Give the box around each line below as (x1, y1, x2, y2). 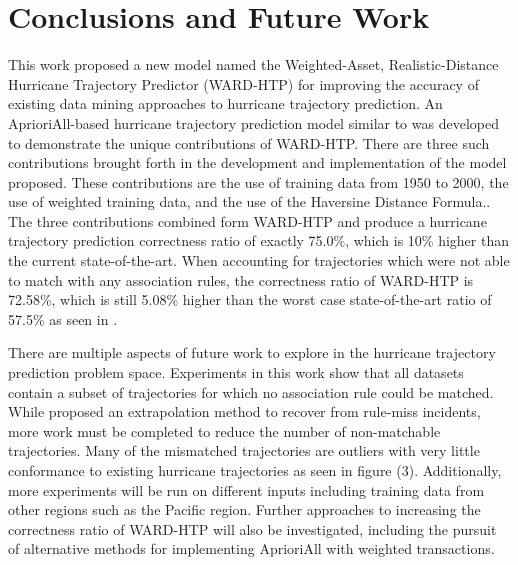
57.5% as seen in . (8, 308, 118, 329)
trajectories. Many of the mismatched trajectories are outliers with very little (8, 440, 480, 461)
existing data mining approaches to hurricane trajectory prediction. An (8, 93, 443, 114)
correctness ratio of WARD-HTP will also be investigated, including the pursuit (8, 518, 497, 539)
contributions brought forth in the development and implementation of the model (8, 152, 507, 173)
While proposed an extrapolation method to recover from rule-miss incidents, (8, 401, 481, 422)
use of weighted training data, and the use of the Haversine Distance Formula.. (8, 191, 491, 212)
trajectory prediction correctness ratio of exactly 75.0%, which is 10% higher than (8, 230, 510, 251)
